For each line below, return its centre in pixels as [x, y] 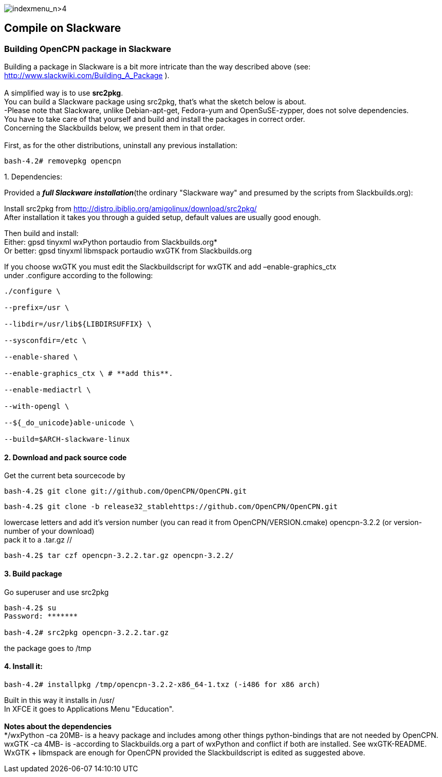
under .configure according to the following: [79, 276]
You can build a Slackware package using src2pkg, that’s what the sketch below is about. [155, 102]
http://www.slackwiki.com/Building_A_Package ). [87, 76]
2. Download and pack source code [66, 457]
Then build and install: [41, 233]
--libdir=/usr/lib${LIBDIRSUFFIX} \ [78, 324]
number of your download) [49, 531]
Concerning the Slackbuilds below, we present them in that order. [115, 128]
